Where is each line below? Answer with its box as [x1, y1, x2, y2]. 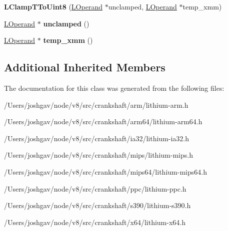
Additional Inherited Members [4, 59, 165, 75]
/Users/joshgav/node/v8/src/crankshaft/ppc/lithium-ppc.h [4, 183, 186, 194]
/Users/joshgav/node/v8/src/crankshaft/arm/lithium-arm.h [4, 99, 188, 110]
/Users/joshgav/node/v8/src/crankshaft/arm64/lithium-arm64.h [4, 116, 202, 127]
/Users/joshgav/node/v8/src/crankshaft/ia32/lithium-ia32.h [4, 133, 189, 143]
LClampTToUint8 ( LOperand [4, 1, 102, 11]
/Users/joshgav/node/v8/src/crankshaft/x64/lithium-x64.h [4, 217, 185, 227]
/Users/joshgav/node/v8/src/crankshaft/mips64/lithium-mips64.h [4, 166, 207, 177]
